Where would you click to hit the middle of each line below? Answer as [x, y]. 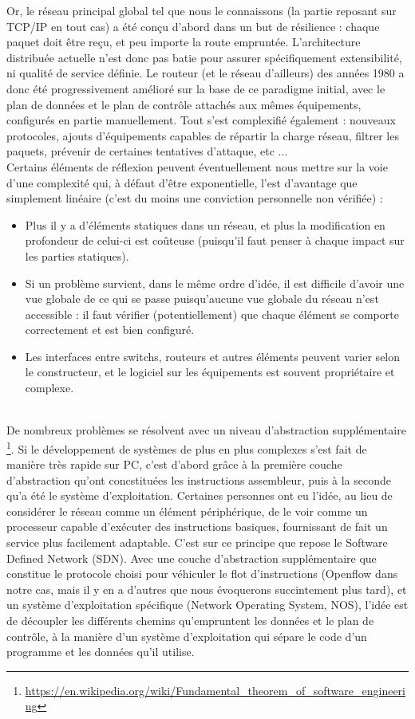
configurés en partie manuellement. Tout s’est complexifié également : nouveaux [201, 120]
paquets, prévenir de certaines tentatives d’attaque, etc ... [147, 151]
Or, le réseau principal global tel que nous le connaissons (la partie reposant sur [202, 10]
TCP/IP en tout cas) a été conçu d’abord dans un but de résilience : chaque [193, 26]
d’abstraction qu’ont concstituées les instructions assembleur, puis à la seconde [199, 479]
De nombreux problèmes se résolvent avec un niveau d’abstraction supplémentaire [206, 430]
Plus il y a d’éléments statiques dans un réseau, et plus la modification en [205, 224]
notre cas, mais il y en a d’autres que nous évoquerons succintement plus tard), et [207, 589]
